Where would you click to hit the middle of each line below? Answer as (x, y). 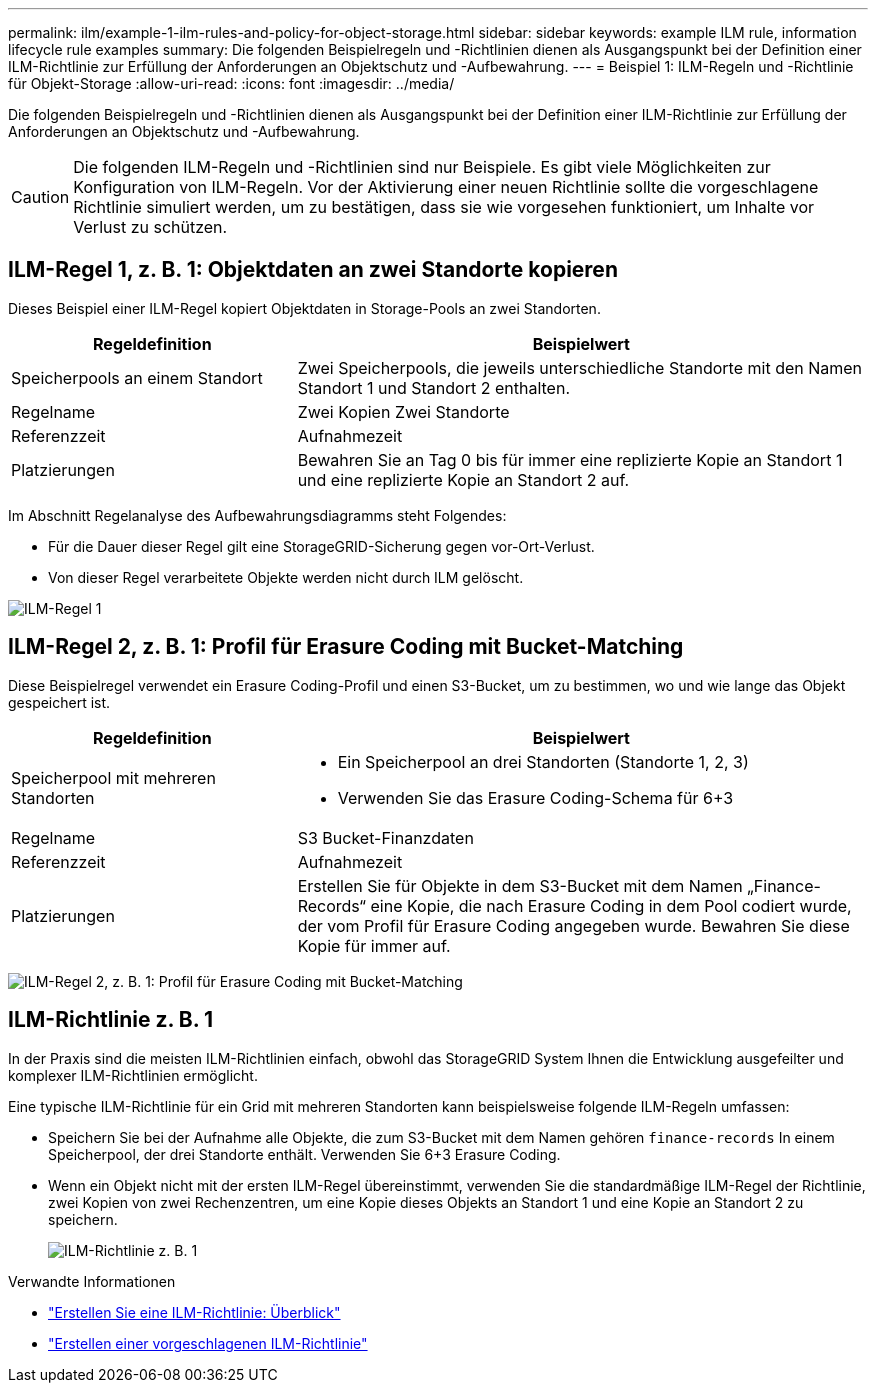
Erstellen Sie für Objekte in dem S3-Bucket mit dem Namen (520, 885)
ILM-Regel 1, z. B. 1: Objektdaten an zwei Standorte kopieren (313, 270)
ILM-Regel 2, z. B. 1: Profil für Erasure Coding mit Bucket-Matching (346, 647)
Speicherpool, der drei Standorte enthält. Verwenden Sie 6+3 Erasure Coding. (304, 1154)
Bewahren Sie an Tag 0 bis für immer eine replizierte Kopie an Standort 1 (570, 459)
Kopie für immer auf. (374, 945)
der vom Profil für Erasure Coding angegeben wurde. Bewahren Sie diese (573, 925)
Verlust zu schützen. (150, 227)
